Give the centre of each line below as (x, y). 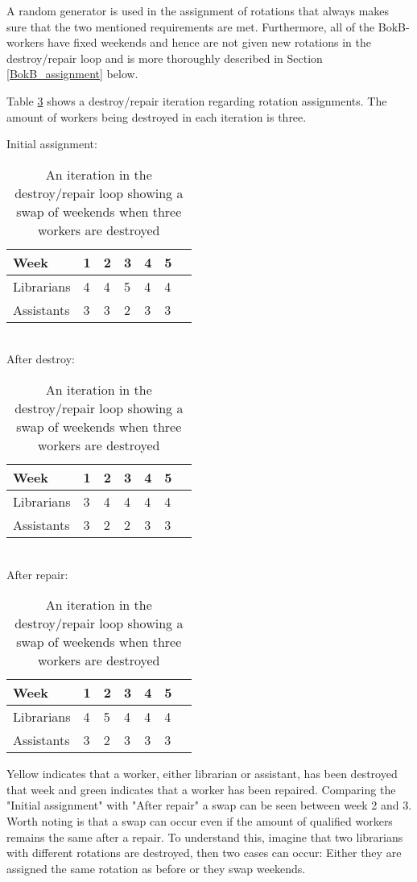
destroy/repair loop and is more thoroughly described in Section (165, 58)
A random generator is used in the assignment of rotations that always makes (198, 10)
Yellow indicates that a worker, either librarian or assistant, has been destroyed (202, 774)
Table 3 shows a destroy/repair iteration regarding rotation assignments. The (197, 100)
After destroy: (41, 359)
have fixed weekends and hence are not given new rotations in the (210, 42)
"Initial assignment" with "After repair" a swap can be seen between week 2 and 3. (209, 805)
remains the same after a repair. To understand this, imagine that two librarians (205, 836)
